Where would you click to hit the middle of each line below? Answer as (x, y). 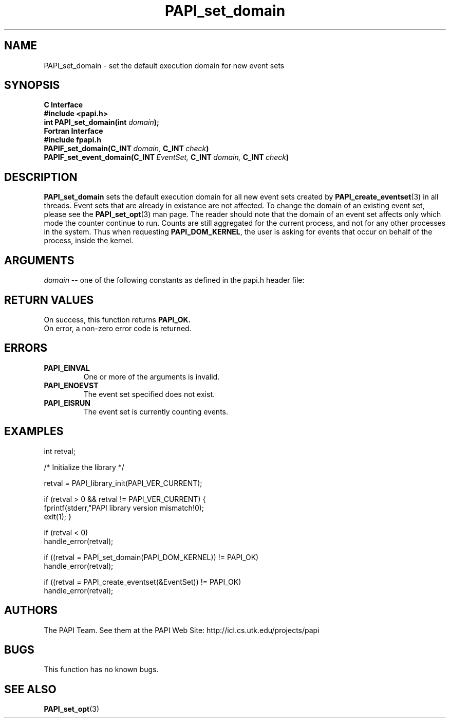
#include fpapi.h (72, 140)
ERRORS (26, 348)
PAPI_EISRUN (67, 403)
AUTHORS (31, 610)
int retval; (60, 451)
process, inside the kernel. (89, 241)
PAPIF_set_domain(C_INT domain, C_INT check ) (126, 149)
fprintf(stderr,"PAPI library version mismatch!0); (124, 508)
